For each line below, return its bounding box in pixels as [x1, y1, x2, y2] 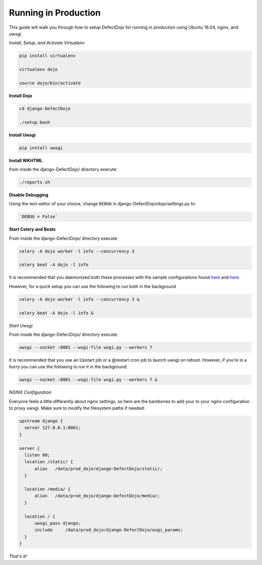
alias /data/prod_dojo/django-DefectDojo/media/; [34, 493, 160, 499]
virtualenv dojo [19, 67, 58, 73]
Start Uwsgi [9, 323, 33, 328]
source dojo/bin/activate [19, 80, 81, 86]
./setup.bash [19, 119, 50, 125]
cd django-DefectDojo [19, 106, 71, 111]
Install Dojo [9, 92, 33, 98]
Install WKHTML [9, 157, 43, 163]
